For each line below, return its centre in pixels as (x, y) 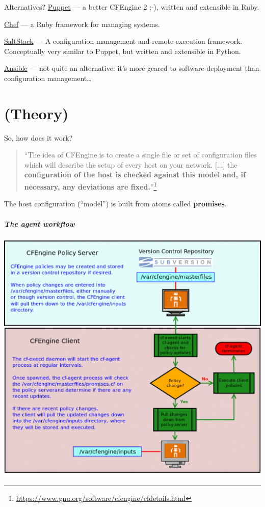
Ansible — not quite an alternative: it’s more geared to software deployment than (132, 68)
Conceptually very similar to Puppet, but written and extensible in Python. (123, 51)
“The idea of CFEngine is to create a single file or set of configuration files (140, 155)
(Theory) (36, 113)
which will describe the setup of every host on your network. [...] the (131, 164)
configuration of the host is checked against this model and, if (135, 175)
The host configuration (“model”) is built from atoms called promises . (115, 204)
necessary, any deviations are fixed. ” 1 (90, 186)
